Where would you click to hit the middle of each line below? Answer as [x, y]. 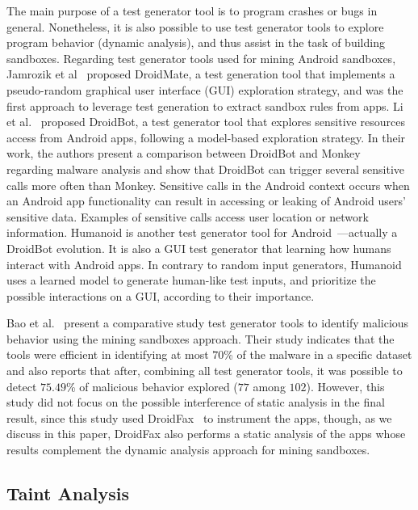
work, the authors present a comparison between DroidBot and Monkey [184, 153]
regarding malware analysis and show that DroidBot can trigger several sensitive [206, 169]
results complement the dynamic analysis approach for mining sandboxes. [188, 450]
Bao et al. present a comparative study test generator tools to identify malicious [208, 323]
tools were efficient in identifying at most [108, 354]
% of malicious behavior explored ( [152, 386]
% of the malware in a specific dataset [318, 354]
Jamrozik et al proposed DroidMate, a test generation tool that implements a [201, 74]
